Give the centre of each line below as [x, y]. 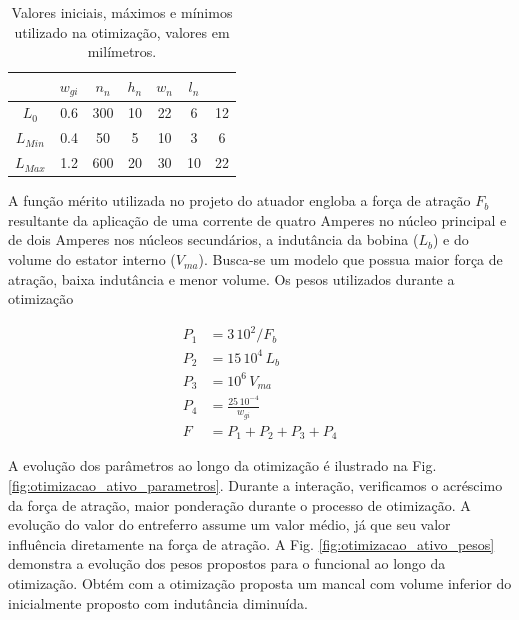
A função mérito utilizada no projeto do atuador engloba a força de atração [239, 200]
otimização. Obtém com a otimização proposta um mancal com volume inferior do [260, 582]
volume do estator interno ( [92, 259]
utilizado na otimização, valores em [122, 31]
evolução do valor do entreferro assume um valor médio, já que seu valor [229, 524]
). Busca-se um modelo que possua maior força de [350, 259]
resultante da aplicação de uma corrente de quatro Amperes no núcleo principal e [257, 219]
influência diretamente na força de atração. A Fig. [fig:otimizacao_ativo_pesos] [251, 543]
